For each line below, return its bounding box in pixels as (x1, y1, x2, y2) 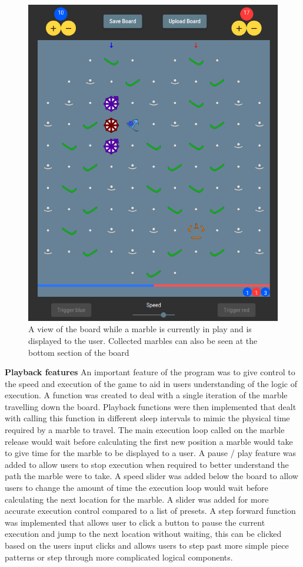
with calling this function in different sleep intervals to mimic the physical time (5, 412, 290, 424)
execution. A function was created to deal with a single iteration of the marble (5, 389, 288, 401)
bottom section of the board (28, 346, 129, 358)
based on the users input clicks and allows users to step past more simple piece (5, 539, 289, 552)
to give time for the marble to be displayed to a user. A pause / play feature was (5, 447, 297, 459)
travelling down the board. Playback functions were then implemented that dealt (5, 400, 297, 412)
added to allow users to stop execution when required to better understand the (5, 458, 289, 470)
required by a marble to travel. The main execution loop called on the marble (5, 424, 285, 436)
